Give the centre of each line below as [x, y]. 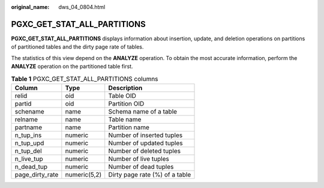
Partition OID [126, 103]
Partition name [129, 127]
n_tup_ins [28, 135]
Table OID [122, 96]
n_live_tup [29, 159]
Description [125, 88]
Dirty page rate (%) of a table [150, 174]
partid [23, 103]
